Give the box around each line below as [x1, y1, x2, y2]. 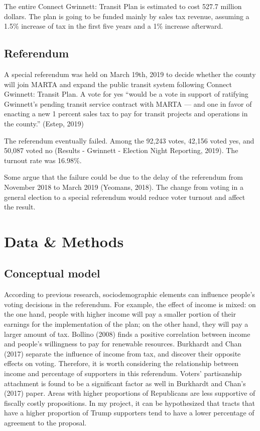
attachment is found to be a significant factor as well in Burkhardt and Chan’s [4, 378, 246, 388]
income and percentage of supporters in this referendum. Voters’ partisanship [4, 368, 242, 379]
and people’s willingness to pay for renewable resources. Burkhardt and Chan [4, 338, 242, 349]
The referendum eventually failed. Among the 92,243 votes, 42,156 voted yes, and [4, 135, 254, 146]
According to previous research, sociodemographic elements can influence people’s [4, 289, 255, 300]
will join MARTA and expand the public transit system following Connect [4, 79, 232, 89]
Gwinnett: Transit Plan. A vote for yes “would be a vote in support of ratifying [4, 89, 248, 99]
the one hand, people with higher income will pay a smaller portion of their [4, 309, 236, 319]
